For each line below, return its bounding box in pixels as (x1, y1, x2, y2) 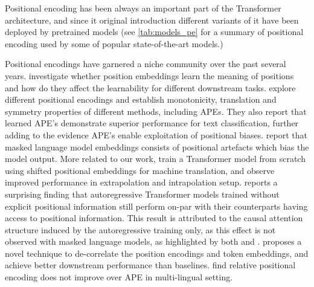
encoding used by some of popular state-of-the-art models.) (5, 37, 223, 50)
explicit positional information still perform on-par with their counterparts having (5, 199, 308, 212)
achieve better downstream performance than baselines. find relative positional (5, 259, 296, 271)
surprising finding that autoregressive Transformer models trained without (5, 187, 280, 200)
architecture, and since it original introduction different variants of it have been (5, 13, 299, 26)
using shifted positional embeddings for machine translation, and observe (5, 164, 275, 176)
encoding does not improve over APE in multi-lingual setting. (5, 271, 233, 283)
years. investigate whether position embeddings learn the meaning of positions (5, 69, 294, 82)
